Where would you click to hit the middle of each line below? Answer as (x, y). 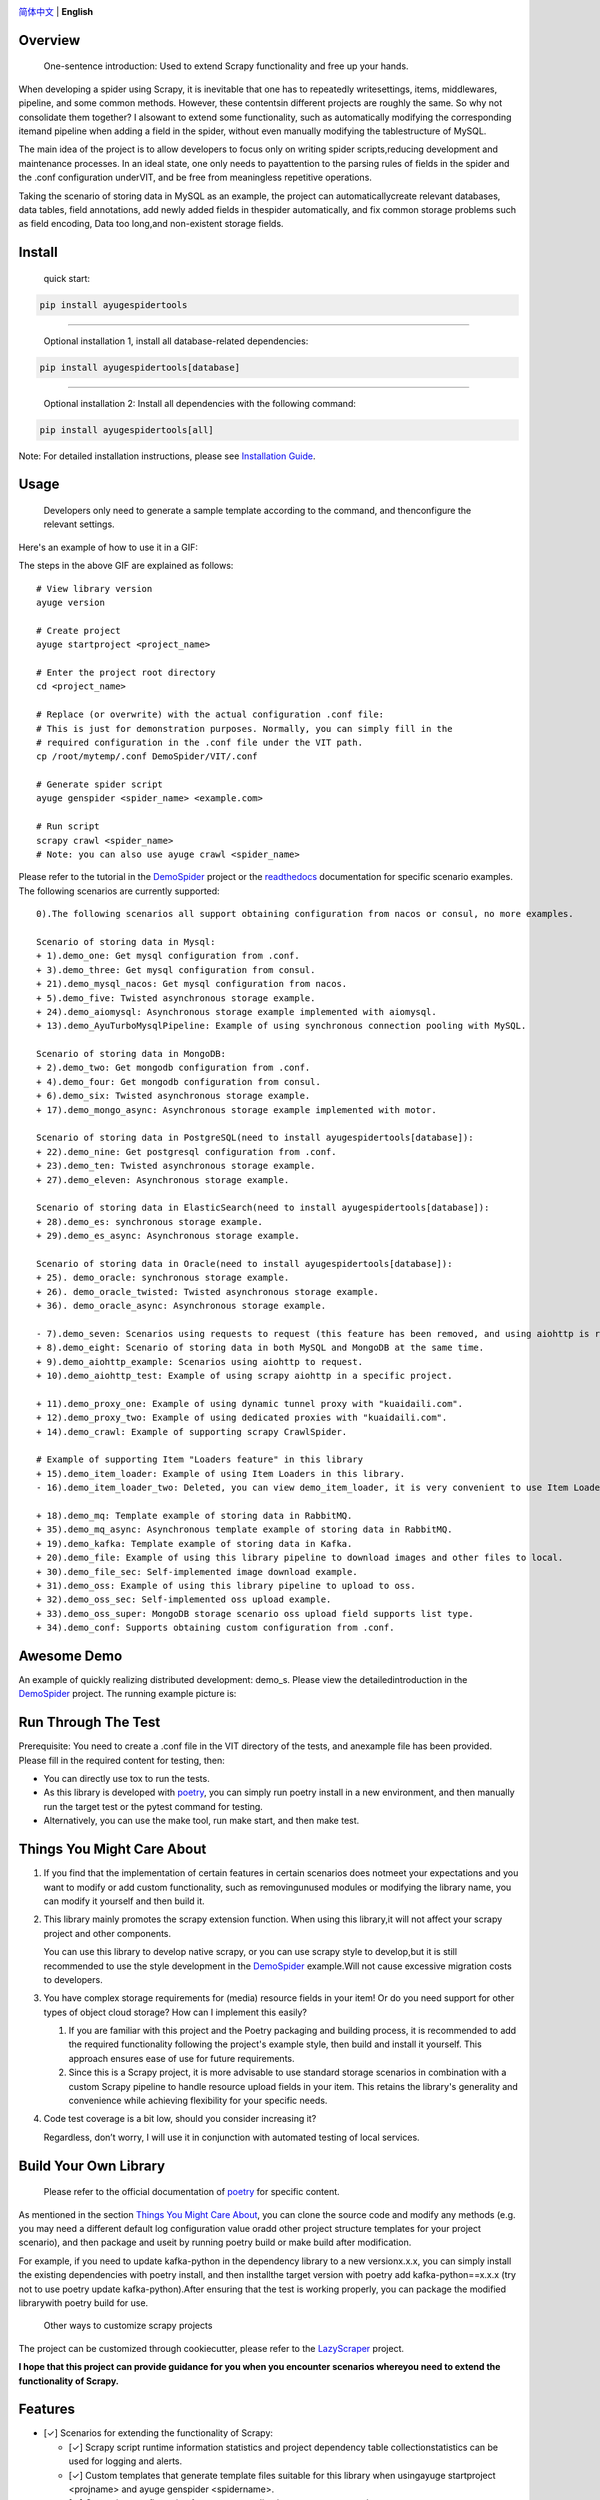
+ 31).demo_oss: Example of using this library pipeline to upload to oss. (226, 1585)
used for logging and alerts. (125, 2461)
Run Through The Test (89, 1722)
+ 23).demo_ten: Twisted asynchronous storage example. (176, 1166)
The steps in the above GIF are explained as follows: (126, 566)
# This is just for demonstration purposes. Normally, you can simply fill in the (244, 728)
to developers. (73, 1979)
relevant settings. (79, 524)
